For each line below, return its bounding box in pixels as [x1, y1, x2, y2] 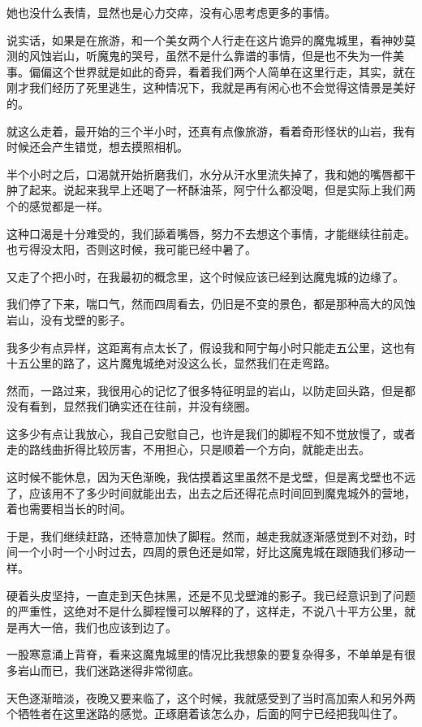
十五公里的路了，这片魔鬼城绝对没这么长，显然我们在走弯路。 [6, 355, 336, 372]
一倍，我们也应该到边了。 [40, 618, 177, 635]
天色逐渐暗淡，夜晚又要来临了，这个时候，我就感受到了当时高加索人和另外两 [6, 689, 416, 706]
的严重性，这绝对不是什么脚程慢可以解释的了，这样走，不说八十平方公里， [6, 603, 404, 620]
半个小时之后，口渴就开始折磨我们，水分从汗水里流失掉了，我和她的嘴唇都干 [6, 165, 416, 182]
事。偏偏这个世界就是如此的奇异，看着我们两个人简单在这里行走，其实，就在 [6, 63, 416, 80]
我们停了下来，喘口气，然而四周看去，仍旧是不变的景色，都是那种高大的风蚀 [6, 295, 416, 312]
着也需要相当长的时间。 [6, 500, 131, 517]
